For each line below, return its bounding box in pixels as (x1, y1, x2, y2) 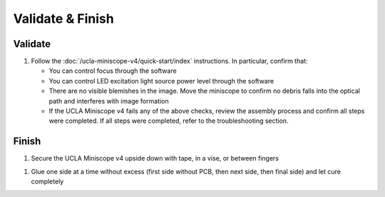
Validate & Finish (13, 11, 114, 26)
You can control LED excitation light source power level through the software (48, 76, 274, 85)
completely (31, 177, 64, 186)
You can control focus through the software (48, 66, 178, 75)
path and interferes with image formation (48, 96, 169, 105)
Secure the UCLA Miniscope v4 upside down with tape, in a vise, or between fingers (31, 154, 279, 163)
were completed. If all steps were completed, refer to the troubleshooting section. (48, 116, 289, 125)
